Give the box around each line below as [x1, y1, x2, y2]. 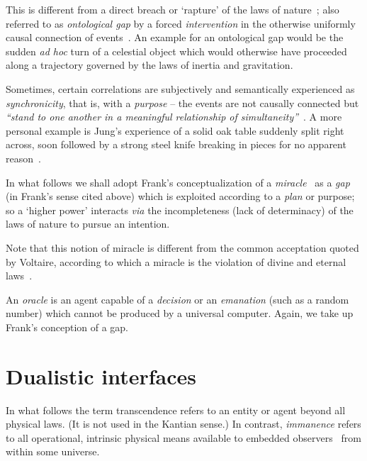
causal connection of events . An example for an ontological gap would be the [6, 30, 344, 45]
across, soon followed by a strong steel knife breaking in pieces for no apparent [6, 137, 346, 152]
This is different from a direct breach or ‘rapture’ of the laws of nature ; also [6, 2, 339, 16]
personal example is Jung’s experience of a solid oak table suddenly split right [6, 123, 344, 138]
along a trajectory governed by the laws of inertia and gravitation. [6, 57, 293, 72]
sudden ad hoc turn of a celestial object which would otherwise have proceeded [6, 43, 347, 58]
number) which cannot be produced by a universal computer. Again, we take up [6, 306, 354, 321]
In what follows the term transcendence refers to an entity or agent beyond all [6, 402, 346, 417]
